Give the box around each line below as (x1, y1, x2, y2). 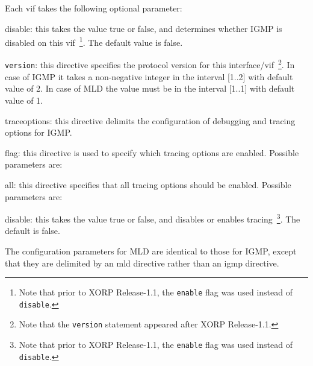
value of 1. (5, 93, 43, 106)
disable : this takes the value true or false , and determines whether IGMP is (5, 22, 282, 34)
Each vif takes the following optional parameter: (5, 2, 182, 14)
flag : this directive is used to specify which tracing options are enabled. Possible (5, 146, 299, 159)
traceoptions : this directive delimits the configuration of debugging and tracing (5, 114, 296, 127)
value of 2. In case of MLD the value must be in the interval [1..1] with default (5, 82, 295, 95)
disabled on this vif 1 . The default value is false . (5, 34, 183, 48)
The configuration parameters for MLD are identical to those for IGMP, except (5, 244, 297, 257)
